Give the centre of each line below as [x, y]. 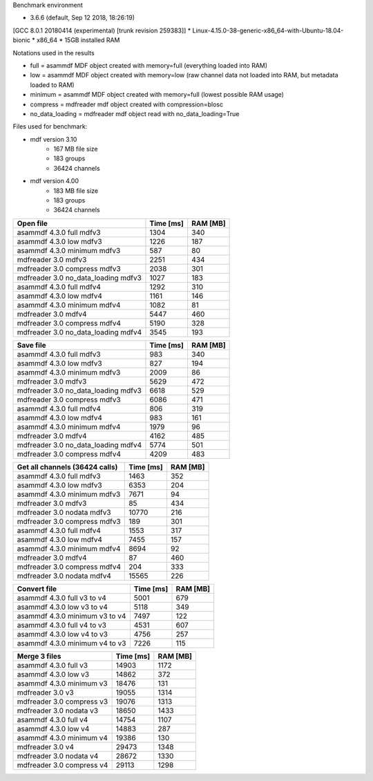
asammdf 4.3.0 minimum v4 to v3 [71, 643]
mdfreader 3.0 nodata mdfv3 [64, 512]
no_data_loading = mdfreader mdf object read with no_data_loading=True [135, 113]
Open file [32, 223]
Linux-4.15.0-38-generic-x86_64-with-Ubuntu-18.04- [268, 30]
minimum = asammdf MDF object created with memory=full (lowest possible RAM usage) [157, 95]
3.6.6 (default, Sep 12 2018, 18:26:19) [82, 18]
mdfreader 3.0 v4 [45, 746]
